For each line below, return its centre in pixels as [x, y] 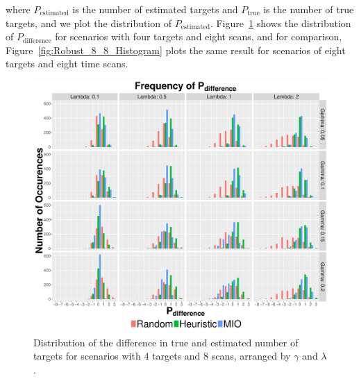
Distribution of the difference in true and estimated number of [166, 342]
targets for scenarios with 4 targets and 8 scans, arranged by [162, 356]
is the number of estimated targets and [155, 9]
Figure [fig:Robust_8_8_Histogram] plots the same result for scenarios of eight [176, 50]
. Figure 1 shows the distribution [281, 23]
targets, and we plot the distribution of [89, 23]
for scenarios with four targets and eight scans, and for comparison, [199, 36]
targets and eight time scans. [67, 64]
